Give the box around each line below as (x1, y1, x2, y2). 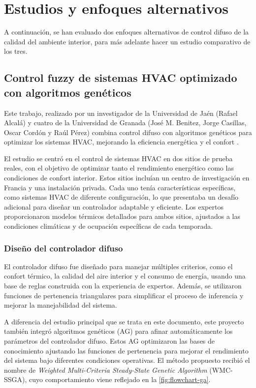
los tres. (4, 46, 28, 56)
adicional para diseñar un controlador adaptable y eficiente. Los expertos (4, 201, 224, 212)
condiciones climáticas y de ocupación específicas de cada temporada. (4, 221, 213, 231)
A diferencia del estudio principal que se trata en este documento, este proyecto (4, 316, 244, 326)
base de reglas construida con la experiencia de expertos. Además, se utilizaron (4, 281, 242, 291)
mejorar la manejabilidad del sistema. (4, 300, 117, 310)
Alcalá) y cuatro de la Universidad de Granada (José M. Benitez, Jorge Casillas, (4, 117, 247, 128)
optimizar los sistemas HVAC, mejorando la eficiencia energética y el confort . (4, 137, 239, 147)
